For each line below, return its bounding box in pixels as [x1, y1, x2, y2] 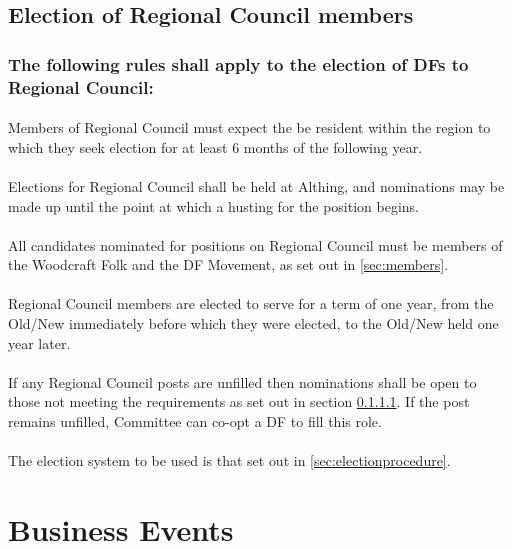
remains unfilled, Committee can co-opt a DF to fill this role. [8, 411, 382, 432]
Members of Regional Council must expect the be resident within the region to [8, 117, 491, 138]
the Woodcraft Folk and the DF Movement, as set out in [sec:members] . [8, 254, 449, 275]
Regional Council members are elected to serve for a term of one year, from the [8, 293, 494, 314]
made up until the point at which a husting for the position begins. [8, 195, 419, 216]
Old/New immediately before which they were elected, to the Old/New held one [8, 313, 499, 334]
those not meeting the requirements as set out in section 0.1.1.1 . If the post [8, 391, 470, 412]
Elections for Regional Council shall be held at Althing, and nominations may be [8, 175, 505, 196]
